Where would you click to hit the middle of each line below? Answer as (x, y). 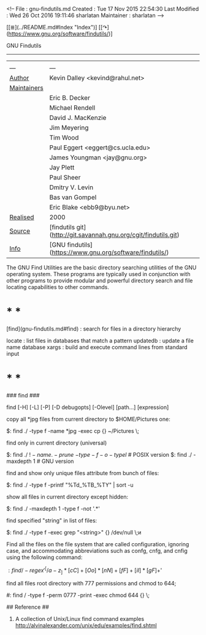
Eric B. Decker (70, 98)
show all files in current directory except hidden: (67, 497)
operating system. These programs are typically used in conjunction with (98, 274)
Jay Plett (62, 167)
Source (20, 231)
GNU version (58, 461)
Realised (22, 217)
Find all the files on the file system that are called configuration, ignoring (98, 544)
